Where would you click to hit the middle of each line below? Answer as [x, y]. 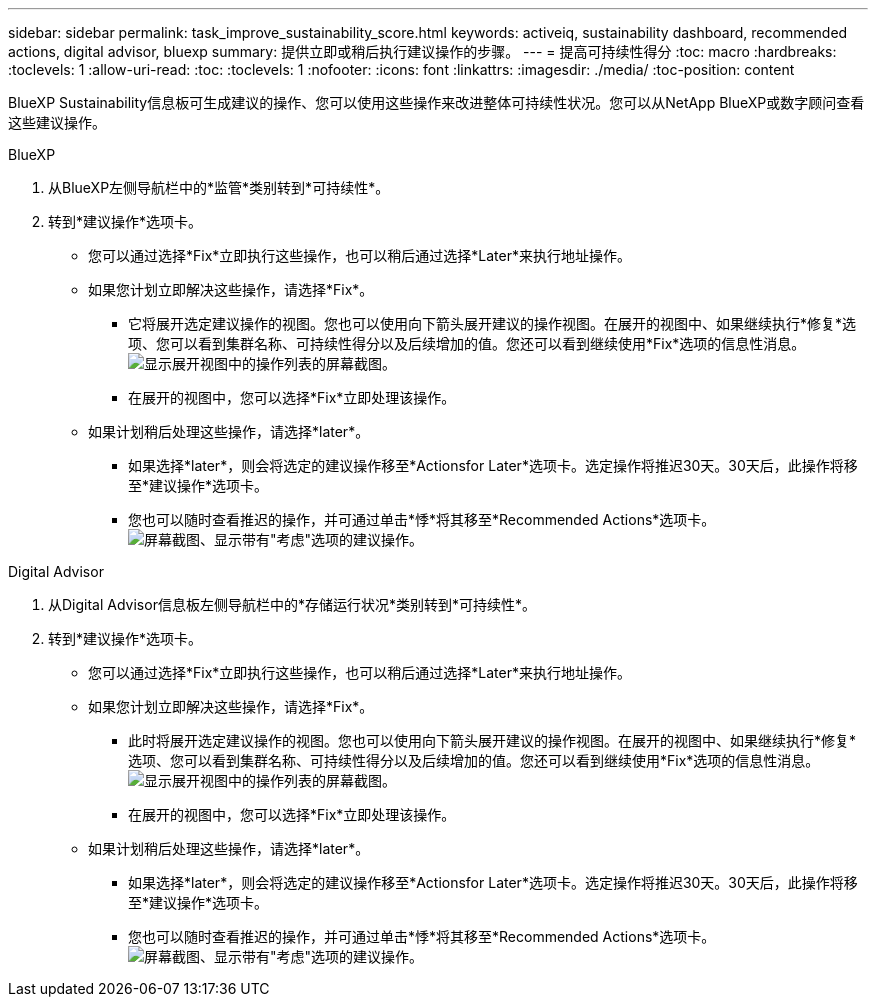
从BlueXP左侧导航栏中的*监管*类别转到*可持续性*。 [219, 187]
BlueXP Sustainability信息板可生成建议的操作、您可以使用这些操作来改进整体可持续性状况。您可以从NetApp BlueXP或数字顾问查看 [436, 102]
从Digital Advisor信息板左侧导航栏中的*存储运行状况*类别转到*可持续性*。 [292, 604]
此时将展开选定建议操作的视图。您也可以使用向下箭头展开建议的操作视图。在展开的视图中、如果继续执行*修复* [492, 740]
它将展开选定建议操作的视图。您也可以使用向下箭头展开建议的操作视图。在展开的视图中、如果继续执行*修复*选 [492, 323]
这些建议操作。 [57, 122]
